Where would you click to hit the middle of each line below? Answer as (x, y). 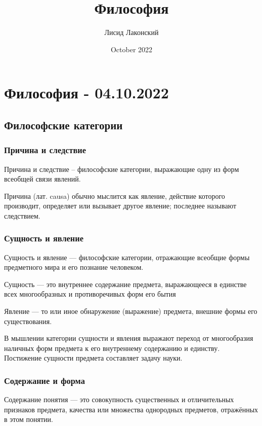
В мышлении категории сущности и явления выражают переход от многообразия (129, 338)
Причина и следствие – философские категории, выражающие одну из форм (122, 169)
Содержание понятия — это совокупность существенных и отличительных (119, 399)
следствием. (22, 215)
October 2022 (132, 49)
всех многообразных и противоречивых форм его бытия (90, 294)
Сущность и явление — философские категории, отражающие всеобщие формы (127, 257)
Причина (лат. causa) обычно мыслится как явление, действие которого (115, 196)
